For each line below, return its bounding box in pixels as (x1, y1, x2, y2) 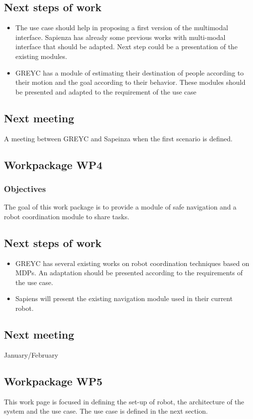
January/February (4, 349, 58, 360)
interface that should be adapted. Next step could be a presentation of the (15, 41, 238, 52)
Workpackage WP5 (4, 373, 103, 388)
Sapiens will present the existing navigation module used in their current (15, 293, 233, 304)
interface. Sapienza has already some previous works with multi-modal (15, 32, 226, 42)
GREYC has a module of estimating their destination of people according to (15, 67, 244, 77)
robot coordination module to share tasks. (4, 211, 130, 221)
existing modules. (15, 51, 67, 61)
